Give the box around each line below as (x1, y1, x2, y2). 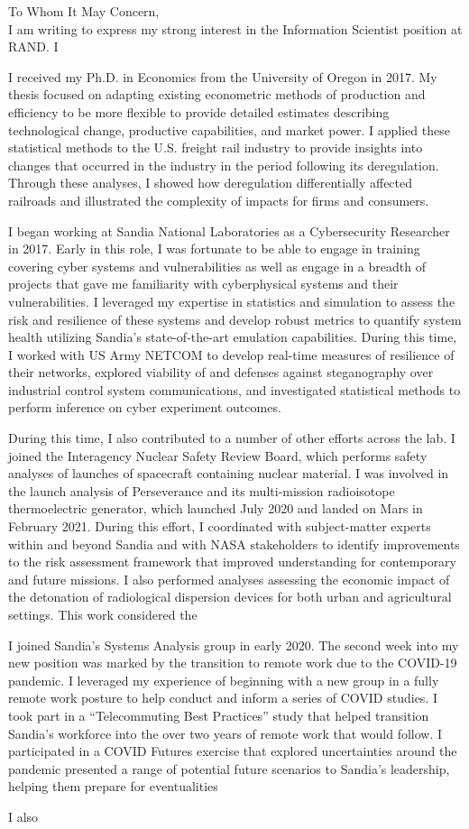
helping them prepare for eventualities (8, 777, 218, 796)
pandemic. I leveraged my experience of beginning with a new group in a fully (8, 670, 439, 689)
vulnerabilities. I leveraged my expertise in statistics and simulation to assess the (8, 291, 455, 310)
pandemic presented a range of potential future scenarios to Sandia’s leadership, (8, 759, 450, 778)
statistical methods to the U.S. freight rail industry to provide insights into (8, 138, 423, 157)
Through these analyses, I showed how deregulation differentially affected (8, 173, 413, 192)
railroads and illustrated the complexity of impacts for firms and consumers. (8, 190, 429, 209)
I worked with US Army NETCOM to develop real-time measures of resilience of (8, 345, 455, 364)
